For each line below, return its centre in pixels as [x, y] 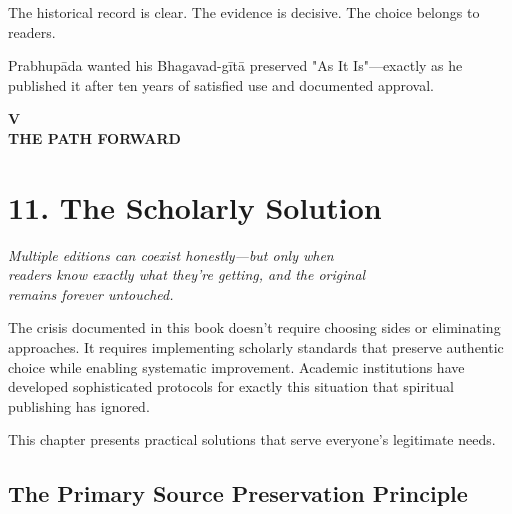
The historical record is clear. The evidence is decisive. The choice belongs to [244, 12]
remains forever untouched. [91, 293]
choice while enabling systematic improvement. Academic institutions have [236, 366]
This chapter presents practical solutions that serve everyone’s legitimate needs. [252, 439]
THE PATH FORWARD [94, 137]
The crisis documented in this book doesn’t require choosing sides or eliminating [254, 327]
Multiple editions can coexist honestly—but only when [171, 254]
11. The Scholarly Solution [195, 206]
